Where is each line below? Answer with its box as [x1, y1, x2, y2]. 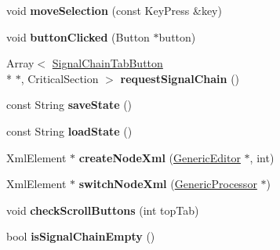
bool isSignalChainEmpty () [6, 228, 155, 245]
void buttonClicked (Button [6, 28, 150, 45]
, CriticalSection [20, 70, 99, 86]
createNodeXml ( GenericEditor [78, 149, 241, 165]
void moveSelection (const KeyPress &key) [6, 2, 222, 18]
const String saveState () [6, 96, 133, 113]
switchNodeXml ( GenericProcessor [78, 176, 257, 192]
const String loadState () [6, 122, 133, 139]
